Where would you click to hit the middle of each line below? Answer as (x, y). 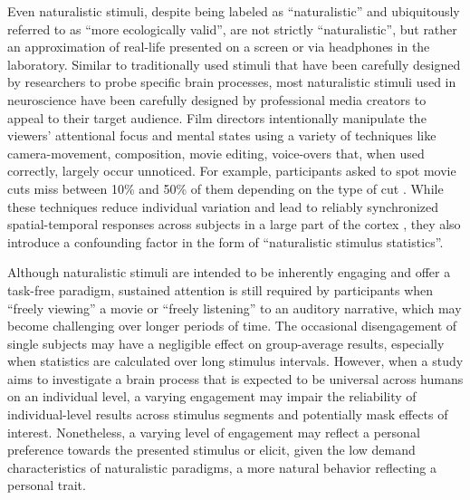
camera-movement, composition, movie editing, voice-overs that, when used (216, 153)
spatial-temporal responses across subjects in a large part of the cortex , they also (234, 224)
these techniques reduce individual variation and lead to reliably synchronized (223, 206)
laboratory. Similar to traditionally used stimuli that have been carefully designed (234, 64)
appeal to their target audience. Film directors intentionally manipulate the (217, 117)
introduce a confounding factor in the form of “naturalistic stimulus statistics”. (225, 241)
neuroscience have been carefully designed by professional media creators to (217, 99)
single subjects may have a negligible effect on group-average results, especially (226, 343)
